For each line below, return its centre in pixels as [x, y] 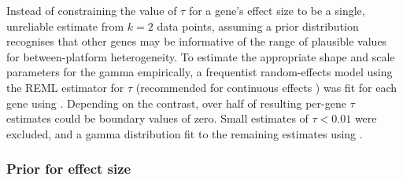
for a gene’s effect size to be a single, [277, 10]
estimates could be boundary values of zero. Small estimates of [157, 118]
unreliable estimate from [65, 26]
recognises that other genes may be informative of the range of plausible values [197, 41]
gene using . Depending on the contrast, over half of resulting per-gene [176, 103]
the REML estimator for [65, 87]
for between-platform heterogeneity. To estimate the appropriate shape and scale [201, 56]
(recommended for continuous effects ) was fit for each [266, 87]
